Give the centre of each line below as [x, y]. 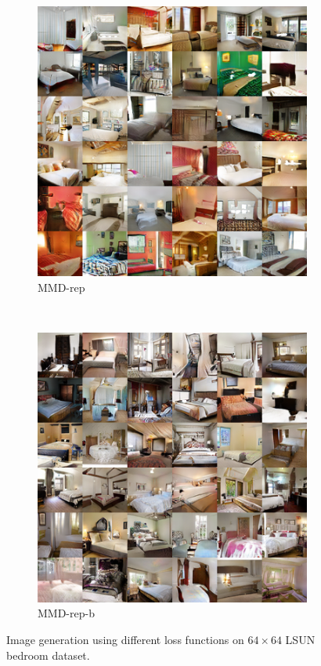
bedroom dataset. [48, 655]
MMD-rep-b [66, 613]
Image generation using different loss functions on [125, 639]
